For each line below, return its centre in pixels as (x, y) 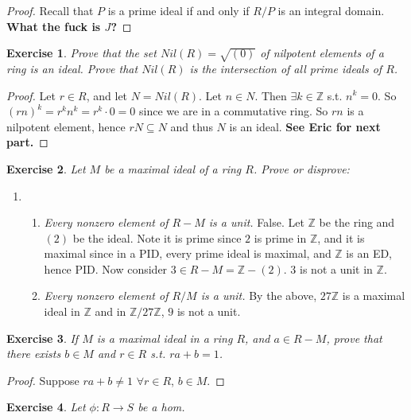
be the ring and (357, 222)
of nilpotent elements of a (322, 53)
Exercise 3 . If (43, 338)
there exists (34, 354)
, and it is (341, 237)
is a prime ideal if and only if (178, 10)
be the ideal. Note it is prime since (157, 237)
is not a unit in (336, 268)
